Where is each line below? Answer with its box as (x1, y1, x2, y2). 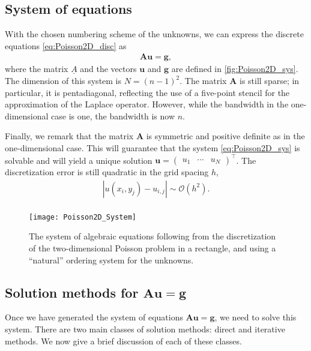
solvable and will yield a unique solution (5, 154, 152, 166)
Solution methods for (5, 283, 139, 301)
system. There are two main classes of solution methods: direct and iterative (5, 322, 285, 335)
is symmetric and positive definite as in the (146, 130, 305, 142)
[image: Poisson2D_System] (29, 212, 136, 221)
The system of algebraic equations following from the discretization (29, 230, 276, 242)
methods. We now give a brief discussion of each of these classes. (5, 334, 242, 347)
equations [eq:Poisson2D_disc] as (5, 39, 127, 52)
